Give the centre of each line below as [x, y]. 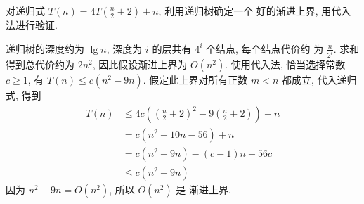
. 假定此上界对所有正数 [195, 80]
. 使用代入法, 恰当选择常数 [285, 64]
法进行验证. [32, 25]
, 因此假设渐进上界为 [140, 64]
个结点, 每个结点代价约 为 [265, 48]
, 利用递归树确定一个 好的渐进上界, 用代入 [255, 11]
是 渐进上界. [203, 190]
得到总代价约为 [40, 64]
